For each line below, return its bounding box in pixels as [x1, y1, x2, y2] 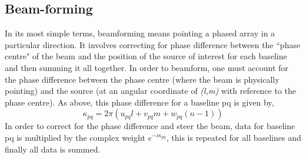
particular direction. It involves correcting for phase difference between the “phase [5, 38, 301, 50]
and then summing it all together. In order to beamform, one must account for [5, 61, 288, 73]
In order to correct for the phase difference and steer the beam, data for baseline [5, 120, 295, 132]
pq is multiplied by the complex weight [5, 131, 145, 143]
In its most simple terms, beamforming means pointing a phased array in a [5, 27, 275, 39]
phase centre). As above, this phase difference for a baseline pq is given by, [5, 96, 274, 108]
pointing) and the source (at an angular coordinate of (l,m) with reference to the [5, 84, 297, 97]
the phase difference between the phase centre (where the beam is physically [5, 73, 280, 85]
